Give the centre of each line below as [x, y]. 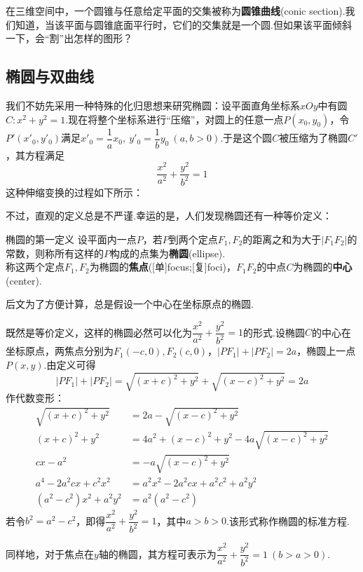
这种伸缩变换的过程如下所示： [74, 192]
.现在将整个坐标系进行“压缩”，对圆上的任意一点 [174, 119]
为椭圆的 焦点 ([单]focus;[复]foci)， [163, 267]
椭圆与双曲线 [50, 76]
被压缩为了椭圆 [314, 138]
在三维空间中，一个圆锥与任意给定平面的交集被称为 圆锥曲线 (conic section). [176, 11]
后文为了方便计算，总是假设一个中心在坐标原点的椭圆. [130, 304]
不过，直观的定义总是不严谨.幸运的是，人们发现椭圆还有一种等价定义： [169, 216]
